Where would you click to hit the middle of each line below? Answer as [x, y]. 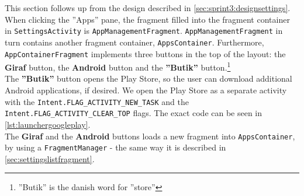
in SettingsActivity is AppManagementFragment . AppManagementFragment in [144, 31]
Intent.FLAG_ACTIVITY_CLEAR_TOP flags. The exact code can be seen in [134, 113]
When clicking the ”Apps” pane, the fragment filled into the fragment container [147, 19]
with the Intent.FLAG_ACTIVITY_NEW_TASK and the [97, 101]
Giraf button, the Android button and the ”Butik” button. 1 [118, 66]
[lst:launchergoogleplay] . [48, 124]
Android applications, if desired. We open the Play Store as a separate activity [146, 90]
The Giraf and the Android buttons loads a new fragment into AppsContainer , [150, 136]
